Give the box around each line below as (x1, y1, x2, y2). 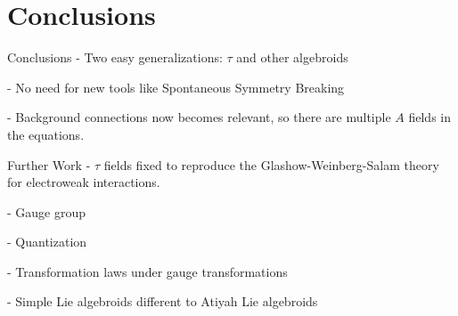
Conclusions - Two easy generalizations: (7, 48, 223, 67)
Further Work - (7, 155, 91, 174)
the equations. (7, 125, 85, 143)
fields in (408, 108, 452, 126)
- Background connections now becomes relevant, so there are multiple (7, 108, 391, 126)
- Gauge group (7, 202, 86, 221)
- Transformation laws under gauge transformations (7, 262, 288, 280)
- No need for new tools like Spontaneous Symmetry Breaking (7, 77, 345, 96)
